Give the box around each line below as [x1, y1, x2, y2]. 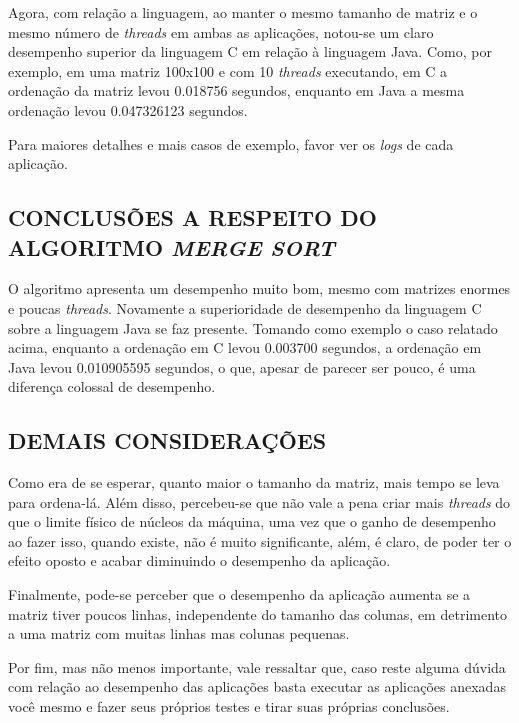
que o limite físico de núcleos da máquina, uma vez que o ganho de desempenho [8, 511, 496, 532]
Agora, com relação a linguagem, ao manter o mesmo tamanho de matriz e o [8, 2, 478, 22]
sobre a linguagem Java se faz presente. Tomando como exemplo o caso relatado [8, 317, 498, 338]
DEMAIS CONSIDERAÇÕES [8, 425, 327, 456]
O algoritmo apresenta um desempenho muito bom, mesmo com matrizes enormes [8, 278, 511, 299]
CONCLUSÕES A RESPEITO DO [8, 202, 377, 233]
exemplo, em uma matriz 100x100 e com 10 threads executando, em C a [8, 60, 448, 81]
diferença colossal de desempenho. [8, 376, 216, 397]
